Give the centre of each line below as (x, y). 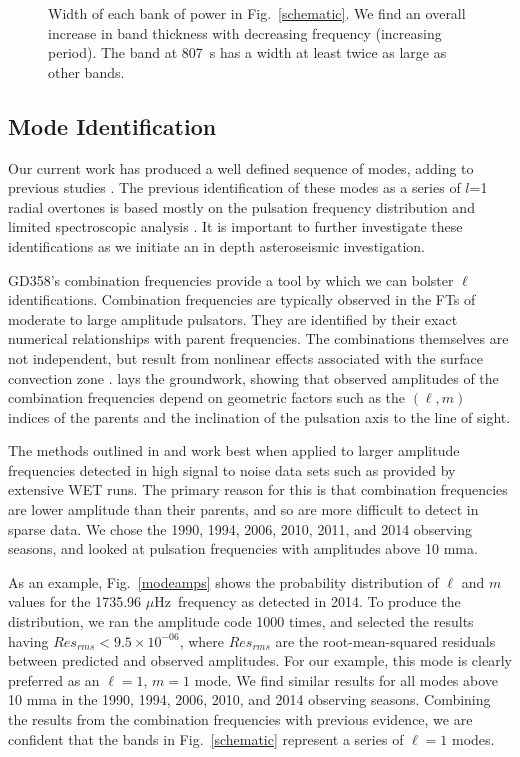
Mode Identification (112, 125)
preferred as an (54, 679)
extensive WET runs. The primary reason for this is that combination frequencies (258, 489)
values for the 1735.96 (75, 601)
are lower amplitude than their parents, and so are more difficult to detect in (243, 509)
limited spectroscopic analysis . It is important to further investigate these (235, 226)
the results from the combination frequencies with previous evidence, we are (240, 719)
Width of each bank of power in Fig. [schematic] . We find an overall (257, 13)
